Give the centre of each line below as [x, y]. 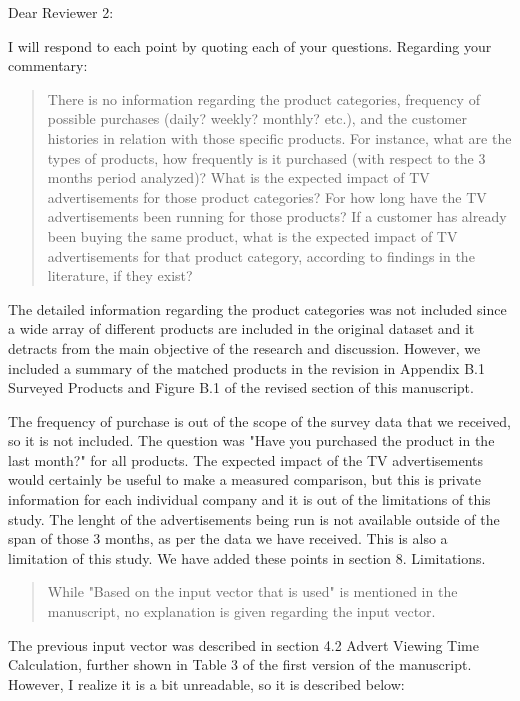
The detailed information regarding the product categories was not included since [257, 308]
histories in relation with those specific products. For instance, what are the [279, 137]
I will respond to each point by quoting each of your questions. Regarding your [250, 45]
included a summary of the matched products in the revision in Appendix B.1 [246, 367]
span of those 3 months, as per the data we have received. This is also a [228, 538]
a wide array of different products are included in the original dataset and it [241, 328]
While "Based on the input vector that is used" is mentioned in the [252, 591]
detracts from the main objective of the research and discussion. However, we [244, 347]
